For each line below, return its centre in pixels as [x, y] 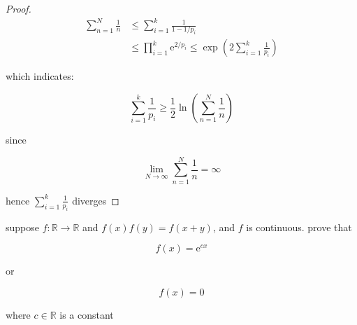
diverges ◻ [96, 200]
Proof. [19, 8]
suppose [22, 227]
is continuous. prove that [299, 227]
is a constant [87, 314]
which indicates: [40, 76]
